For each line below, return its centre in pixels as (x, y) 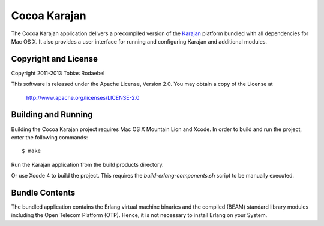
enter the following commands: (49, 137)
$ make (31, 151)
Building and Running (52, 114)
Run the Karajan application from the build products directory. (87, 164)
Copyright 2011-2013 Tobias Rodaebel (58, 73)
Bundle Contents (43, 192)
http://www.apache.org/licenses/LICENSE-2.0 (83, 97)
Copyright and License (55, 59)
